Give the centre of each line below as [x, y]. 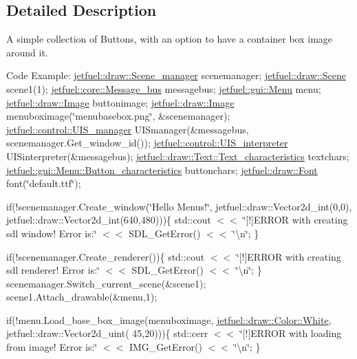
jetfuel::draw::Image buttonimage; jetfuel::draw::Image [120, 102]
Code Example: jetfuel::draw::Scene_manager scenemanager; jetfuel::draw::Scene [176, 75]
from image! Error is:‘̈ [52, 347]
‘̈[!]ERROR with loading [291, 333]
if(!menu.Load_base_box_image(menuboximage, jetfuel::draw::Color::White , [169, 319]
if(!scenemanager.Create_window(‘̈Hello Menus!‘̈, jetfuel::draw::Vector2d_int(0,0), [179, 206]
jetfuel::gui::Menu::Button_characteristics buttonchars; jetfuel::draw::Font [162, 170]
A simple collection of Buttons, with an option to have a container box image [170, 39]
